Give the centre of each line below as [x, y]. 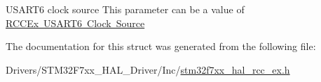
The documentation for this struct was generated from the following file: [161, 46]
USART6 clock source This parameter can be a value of [125, 9]
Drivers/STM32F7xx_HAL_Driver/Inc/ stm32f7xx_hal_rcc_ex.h [148, 69]
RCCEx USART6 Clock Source [75, 23]
